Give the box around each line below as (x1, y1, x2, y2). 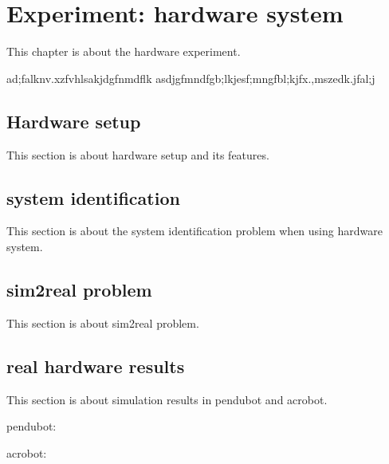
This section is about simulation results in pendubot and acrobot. (6, 391, 328, 407)
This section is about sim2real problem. (6, 314, 199, 331)
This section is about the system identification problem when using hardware (6, 222, 383, 239)
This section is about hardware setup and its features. (6, 146, 269, 163)
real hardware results (6, 353, 185, 378)
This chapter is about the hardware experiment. (6, 43, 241, 60)
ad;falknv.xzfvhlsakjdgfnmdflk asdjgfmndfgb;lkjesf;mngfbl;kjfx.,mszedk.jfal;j (6, 69, 375, 86)
